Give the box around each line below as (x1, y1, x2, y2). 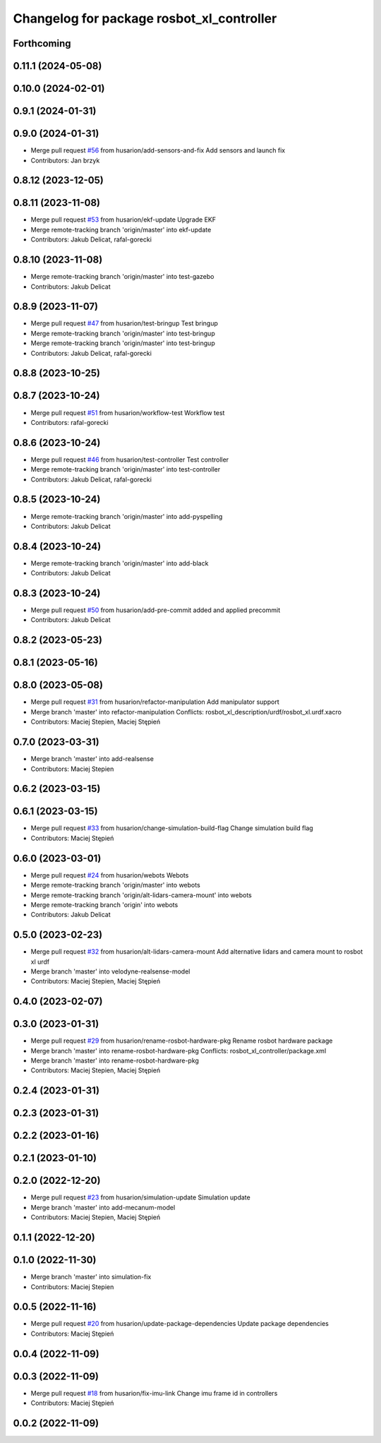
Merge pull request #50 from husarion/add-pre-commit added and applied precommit (30, 606, 281, 614)
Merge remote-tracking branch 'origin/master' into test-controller (30, 465, 221, 474)
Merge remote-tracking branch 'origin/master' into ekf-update (30, 225, 212, 234)
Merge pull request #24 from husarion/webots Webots (30, 870, 189, 879)
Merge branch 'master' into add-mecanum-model (30, 1203, 176, 1211)
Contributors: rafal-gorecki (30, 418, 109, 426)
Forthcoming (13, 37, 71, 49)
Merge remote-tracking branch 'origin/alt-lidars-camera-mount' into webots (30, 890, 252, 899)
